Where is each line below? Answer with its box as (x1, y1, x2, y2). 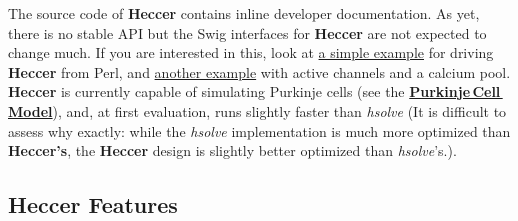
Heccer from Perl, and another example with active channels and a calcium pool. (8, 61, 511, 82)
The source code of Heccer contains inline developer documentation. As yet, (8, 3, 480, 23)
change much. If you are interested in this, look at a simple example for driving (8, 42, 494, 63)
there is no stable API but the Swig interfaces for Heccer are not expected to (8, 22, 487, 43)
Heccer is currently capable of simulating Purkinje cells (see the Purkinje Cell (8, 81, 501, 102)
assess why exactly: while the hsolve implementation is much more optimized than (8, 120, 511, 141)
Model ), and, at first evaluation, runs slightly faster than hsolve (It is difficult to (8, 100, 507, 121)
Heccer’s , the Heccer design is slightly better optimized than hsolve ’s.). (8, 140, 457, 161)
